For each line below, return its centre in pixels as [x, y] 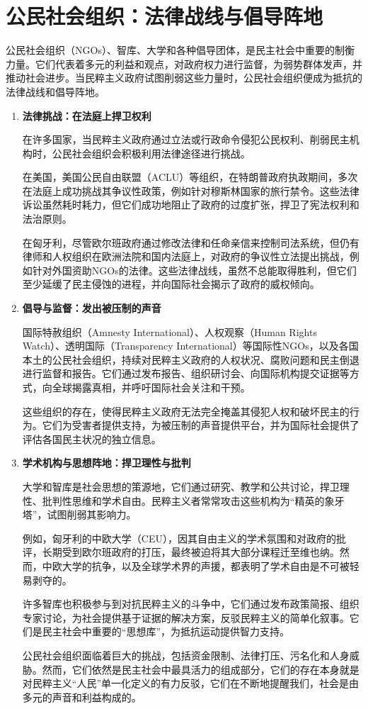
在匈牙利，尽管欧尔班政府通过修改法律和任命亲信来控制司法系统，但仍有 [191, 242]
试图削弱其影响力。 [92, 514]
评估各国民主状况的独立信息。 [92, 439]
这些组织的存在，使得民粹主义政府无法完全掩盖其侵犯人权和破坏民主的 [186, 411]
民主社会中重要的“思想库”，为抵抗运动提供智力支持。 [166, 631]
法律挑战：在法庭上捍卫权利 [87, 115]
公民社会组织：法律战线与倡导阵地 [165, 16]
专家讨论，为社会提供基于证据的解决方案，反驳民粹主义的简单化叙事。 [186, 617]
